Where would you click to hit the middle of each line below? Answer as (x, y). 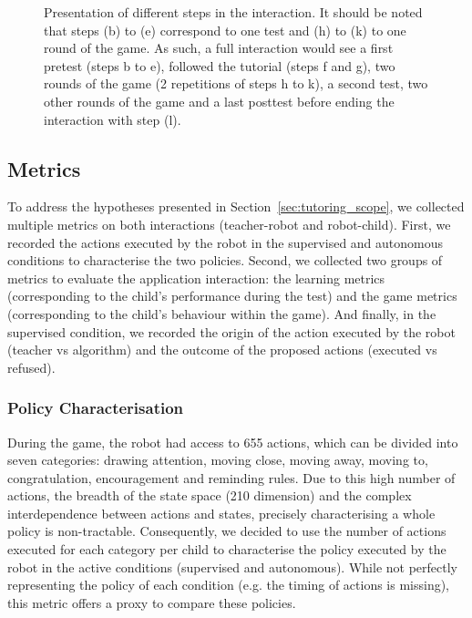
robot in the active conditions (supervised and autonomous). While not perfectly (232, 566)
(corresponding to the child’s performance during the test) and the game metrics (232, 296)
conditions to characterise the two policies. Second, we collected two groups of (225, 260)
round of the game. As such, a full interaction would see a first (219, 48)
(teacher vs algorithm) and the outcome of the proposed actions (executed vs (222, 350)
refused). (31, 367)
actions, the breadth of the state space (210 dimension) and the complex (210, 495)
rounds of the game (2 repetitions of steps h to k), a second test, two (236, 83)
